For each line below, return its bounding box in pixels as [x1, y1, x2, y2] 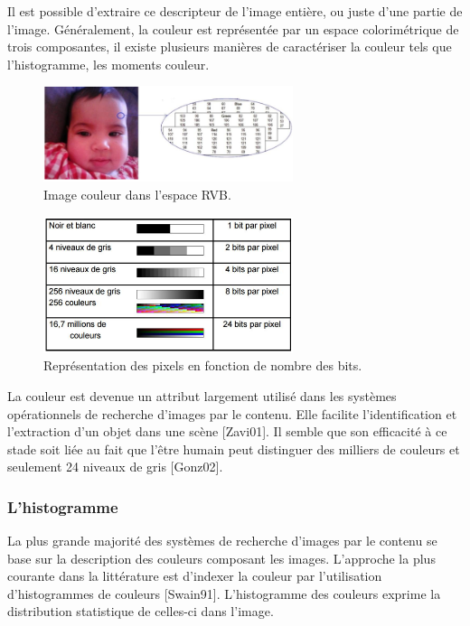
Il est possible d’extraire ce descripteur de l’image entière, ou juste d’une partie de [7, 2, 463, 20]
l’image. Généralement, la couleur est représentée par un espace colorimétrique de [7, 19, 459, 38]
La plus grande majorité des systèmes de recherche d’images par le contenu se [7, 531, 437, 550]
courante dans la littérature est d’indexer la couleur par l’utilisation [7, 566, 382, 585]
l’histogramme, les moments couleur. [7, 54, 210, 73]
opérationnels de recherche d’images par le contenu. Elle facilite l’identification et [7, 404, 457, 423]
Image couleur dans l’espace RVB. [43, 185, 231, 204]
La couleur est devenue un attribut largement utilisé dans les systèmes [7, 386, 397, 405]
